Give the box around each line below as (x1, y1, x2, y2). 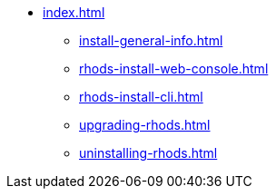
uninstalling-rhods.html (79, 145, 218, 161)
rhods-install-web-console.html (79, 61, 269, 76)
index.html (43, 5, 105, 20)
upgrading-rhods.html (79, 117, 211, 132)
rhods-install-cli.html (79, 89, 203, 104)
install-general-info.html (79, 33, 223, 48)
